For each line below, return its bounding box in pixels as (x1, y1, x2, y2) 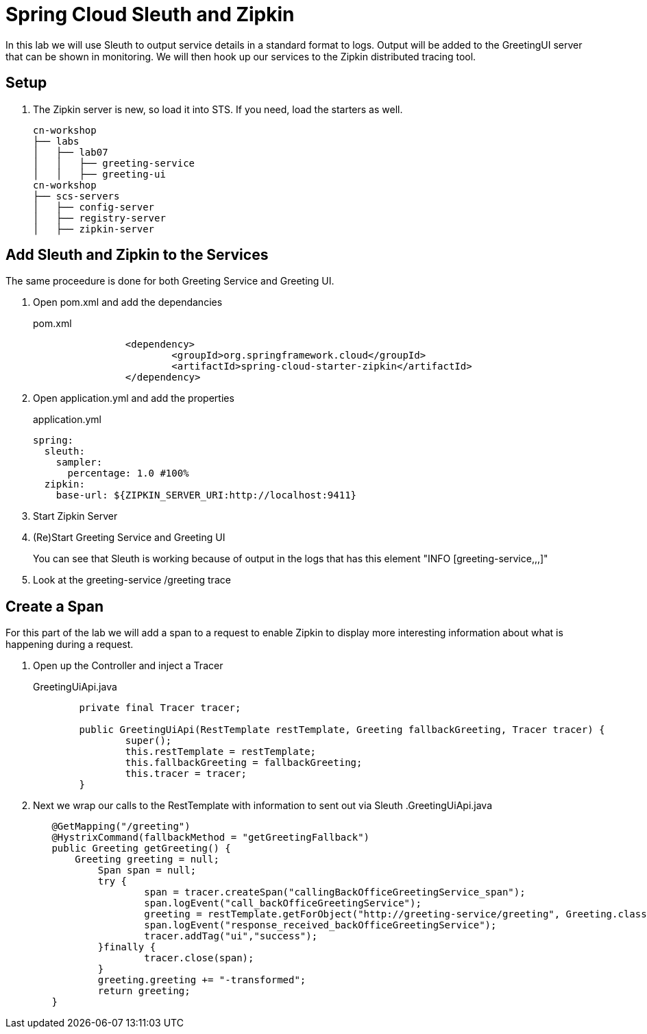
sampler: (56, 457, 103, 468)
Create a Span (5, 597, 104, 615)
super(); (125, 735, 172, 747)
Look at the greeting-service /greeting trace (33, 574, 231, 586)
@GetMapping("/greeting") (51, 821, 191, 832)
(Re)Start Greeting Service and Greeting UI (33, 531, 225, 544)
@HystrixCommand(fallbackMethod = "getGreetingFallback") (51, 832, 370, 843)
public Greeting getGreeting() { (51, 843, 231, 854)
